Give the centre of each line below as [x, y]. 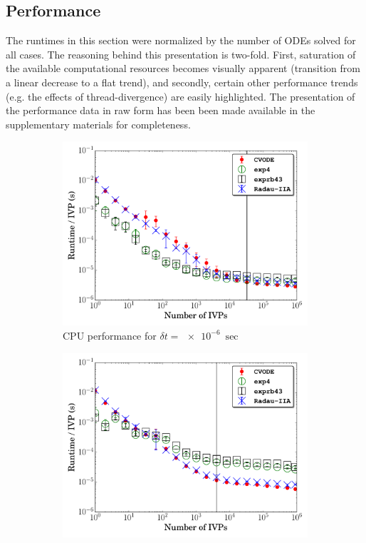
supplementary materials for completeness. [98, 124]
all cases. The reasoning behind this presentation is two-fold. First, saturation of [181, 54]
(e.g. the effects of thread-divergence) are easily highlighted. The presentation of [181, 96]
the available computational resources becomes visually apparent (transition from [183, 68]
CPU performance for [110, 335]
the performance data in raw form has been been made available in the [161, 110]
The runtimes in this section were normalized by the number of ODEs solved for [181, 40]
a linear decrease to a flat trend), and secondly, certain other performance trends [182, 82]
